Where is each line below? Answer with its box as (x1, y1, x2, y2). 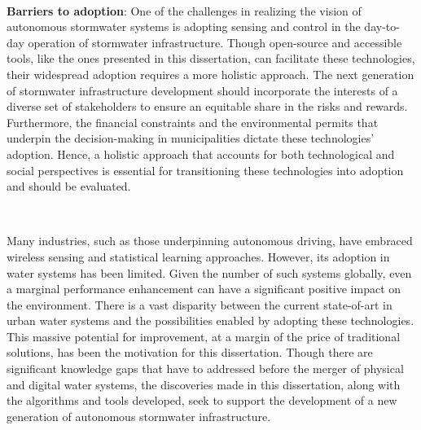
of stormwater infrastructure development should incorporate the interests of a (7, 81, 398, 99)
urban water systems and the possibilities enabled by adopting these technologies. (7, 312, 414, 329)
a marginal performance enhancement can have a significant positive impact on (7, 280, 401, 297)
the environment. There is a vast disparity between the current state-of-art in (7, 296, 392, 313)
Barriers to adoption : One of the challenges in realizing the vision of (7, 2, 362, 19)
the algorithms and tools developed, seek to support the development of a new (7, 392, 397, 409)
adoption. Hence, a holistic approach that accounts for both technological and (7, 145, 395, 162)
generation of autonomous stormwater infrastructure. (7, 407, 271, 424)
